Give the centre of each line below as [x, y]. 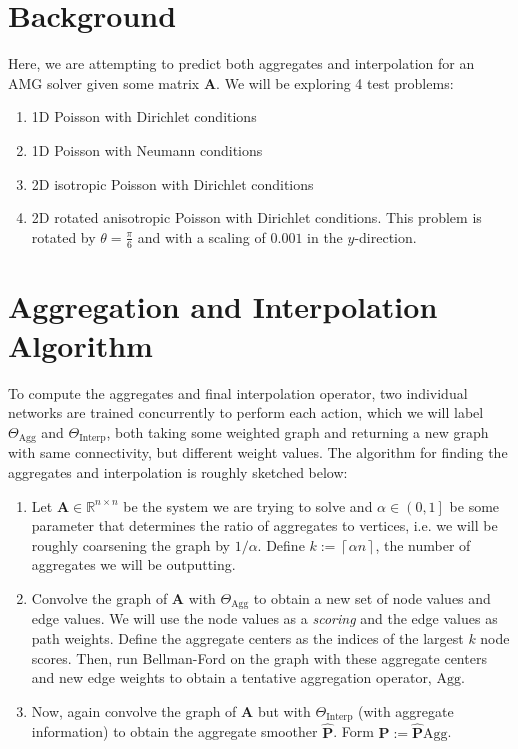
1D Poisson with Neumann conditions [147, 149]
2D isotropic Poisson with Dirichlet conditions [172, 183]
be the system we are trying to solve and [248, 505]
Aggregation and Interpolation [223, 305]
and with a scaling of [201, 236]
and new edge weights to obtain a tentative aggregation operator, [231, 677]
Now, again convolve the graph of [134, 710]
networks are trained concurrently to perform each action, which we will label [246, 412]
